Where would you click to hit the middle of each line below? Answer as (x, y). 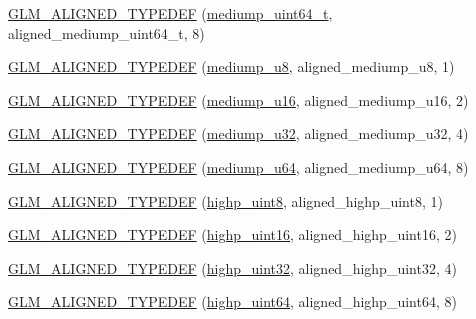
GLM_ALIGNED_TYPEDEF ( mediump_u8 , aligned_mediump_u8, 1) (231, 66)
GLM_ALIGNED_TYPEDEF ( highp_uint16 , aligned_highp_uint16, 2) (232, 234)
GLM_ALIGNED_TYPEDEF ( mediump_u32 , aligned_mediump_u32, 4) (238, 133)
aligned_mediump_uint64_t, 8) (106, 32)
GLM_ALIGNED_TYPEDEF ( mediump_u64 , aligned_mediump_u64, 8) (238, 166)
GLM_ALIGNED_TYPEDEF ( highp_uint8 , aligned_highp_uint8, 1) (225, 200)
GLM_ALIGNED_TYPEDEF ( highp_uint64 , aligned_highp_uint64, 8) (232, 301)
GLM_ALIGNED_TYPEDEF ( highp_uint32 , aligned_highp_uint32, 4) (232, 267)
